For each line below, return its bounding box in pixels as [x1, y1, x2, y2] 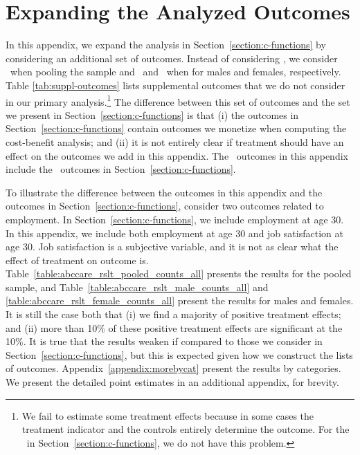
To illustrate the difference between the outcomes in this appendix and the [6, 185, 323, 199]
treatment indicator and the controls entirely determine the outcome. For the [21, 422, 350, 436]
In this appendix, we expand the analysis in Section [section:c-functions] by [6, 37, 326, 52]
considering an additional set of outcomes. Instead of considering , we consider [6, 50, 338, 65]
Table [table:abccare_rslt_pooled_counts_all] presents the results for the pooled [6, 266, 352, 281]
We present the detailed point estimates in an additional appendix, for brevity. [6, 375, 339, 389]
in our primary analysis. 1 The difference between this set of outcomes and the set [6, 92, 350, 109]
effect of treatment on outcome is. [6, 252, 149, 267]
